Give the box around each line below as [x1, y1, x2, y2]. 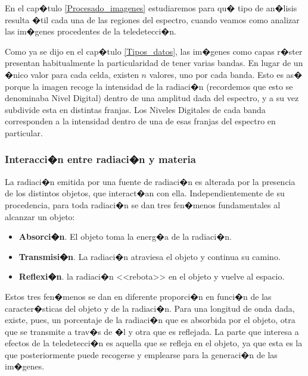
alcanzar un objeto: [5, 210, 75, 223]
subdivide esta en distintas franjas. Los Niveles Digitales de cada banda [5, 103, 266, 115]
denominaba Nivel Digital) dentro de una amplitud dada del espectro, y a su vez [5, 92, 299, 104]
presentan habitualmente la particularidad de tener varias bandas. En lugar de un [5, 57, 303, 69]
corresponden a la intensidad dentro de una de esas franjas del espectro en [5, 115, 276, 127]
